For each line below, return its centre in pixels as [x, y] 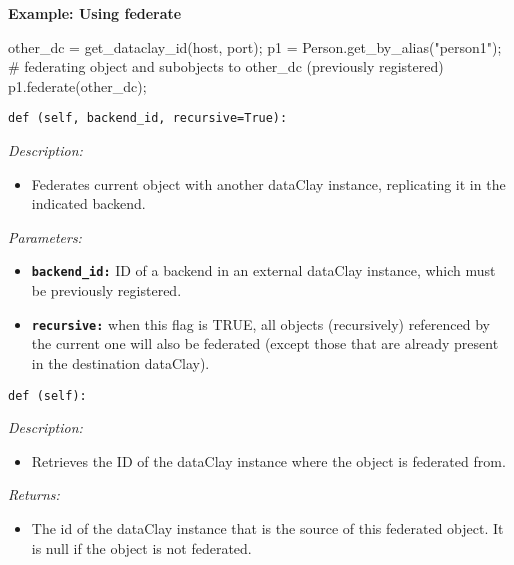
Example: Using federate [95, 13]
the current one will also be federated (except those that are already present [265, 343]
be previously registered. [106, 290]
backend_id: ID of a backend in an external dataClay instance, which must [263, 270]
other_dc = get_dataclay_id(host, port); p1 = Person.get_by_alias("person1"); [255, 46]
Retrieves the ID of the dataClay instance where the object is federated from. [268, 460]
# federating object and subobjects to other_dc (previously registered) [226, 66]
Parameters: [45, 236]
